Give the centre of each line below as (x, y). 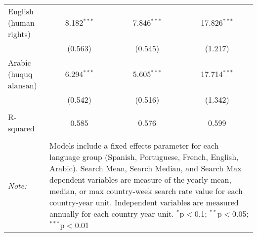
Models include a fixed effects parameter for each (134, 145)
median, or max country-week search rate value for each (146, 191)
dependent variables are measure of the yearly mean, (140, 179)
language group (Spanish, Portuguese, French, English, (144, 157)
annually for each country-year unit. (112, 214)
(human (21, 22)
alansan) (22, 85)
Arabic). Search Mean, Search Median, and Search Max (146, 168)
